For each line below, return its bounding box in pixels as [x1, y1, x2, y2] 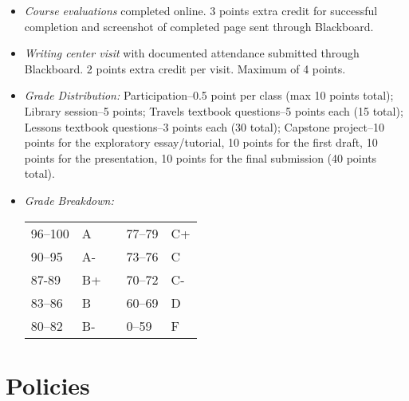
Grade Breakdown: [24, 191, 114, 208]
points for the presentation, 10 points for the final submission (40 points [24, 149, 377, 166]
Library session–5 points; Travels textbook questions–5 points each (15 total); [24, 102, 403, 119]
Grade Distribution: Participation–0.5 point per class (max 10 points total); [24, 87, 394, 104]
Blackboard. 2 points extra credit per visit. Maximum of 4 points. [24, 60, 346, 77]
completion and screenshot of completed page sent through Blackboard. [24, 18, 374, 34]
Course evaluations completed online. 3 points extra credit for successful [24, 2, 378, 18]
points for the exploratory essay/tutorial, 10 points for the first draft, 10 [24, 134, 378, 151]
